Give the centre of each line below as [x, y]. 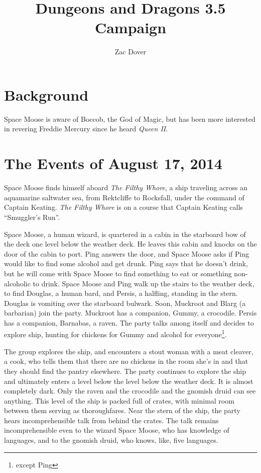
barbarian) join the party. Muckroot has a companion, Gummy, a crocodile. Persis [130, 313]
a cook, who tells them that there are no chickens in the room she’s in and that [126, 361]
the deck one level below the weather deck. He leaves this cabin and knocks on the [130, 244]
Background [46, 94]
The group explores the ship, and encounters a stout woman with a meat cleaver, [129, 351]
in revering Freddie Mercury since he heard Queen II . [86, 129]
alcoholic [17, 283]
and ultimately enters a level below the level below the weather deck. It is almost [129, 381]
